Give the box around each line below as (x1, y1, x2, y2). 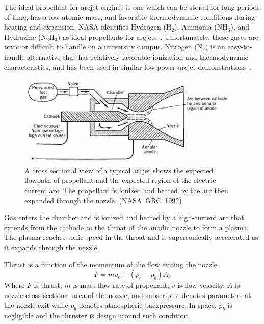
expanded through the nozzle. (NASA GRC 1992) (24, 195, 182, 205)
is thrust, (34, 280, 62, 290)
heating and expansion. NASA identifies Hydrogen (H (4, 21, 172, 32)
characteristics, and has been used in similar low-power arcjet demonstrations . (4, 61, 251, 72)
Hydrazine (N (4, 31, 46, 42)
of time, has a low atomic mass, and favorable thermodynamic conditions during (4, 11, 255, 22)
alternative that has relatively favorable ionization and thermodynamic (27, 51, 249, 62)
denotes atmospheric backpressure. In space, (78, 300, 217, 310)
